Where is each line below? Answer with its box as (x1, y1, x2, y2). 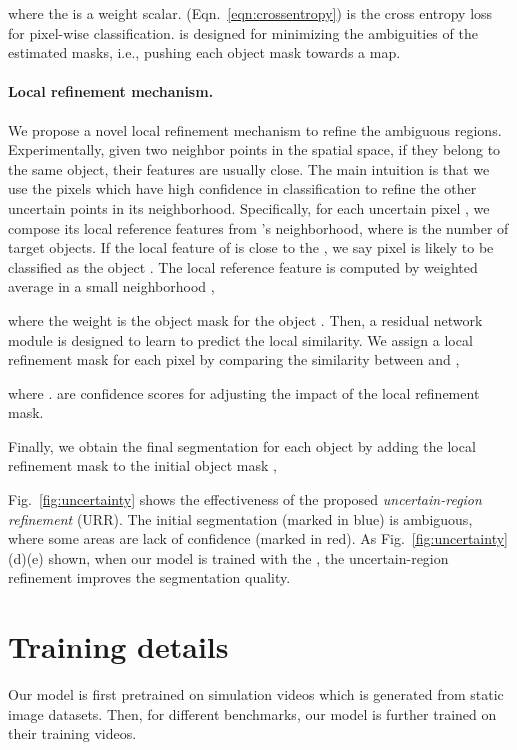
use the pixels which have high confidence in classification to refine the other (8, 178, 477, 199)
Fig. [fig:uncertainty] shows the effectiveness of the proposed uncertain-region (8, 489, 482, 510)
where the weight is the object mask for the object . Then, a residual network (8, 309, 483, 330)
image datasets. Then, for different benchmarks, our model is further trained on (8, 703, 497, 724)
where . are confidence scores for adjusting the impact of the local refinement (8, 382, 480, 403)
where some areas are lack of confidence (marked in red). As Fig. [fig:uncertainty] (8, 528, 508, 549)
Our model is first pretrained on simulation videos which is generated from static (8, 684, 504, 705)
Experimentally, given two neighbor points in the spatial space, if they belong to (8, 139, 501, 160)
